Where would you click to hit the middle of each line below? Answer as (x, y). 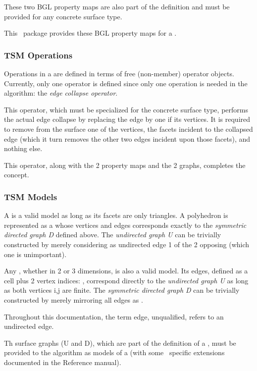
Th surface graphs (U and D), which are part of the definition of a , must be (120, 343)
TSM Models (31, 196)
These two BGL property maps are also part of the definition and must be (117, 6)
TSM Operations (38, 55)
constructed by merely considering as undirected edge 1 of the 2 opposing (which (127, 244)
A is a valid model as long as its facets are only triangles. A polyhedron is (116, 215)
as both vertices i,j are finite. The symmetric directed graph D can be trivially (122, 290)
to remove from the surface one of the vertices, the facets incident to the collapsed (128, 129)
